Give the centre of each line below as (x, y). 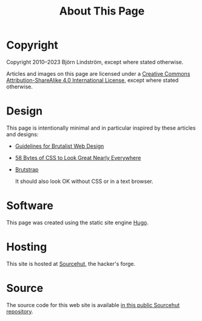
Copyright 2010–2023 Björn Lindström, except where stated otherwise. (95, 62)
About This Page (102, 11)
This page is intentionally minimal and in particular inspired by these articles (101, 128)
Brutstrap (27, 169)
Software (30, 206)
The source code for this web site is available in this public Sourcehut (93, 305)
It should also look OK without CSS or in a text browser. (84, 181)
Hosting (27, 247)
